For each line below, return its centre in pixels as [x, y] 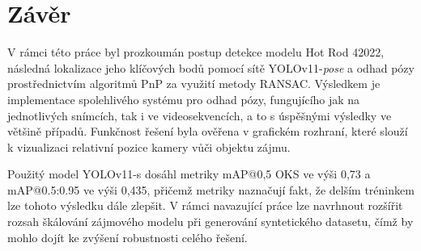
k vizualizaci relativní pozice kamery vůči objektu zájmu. [149, 146]
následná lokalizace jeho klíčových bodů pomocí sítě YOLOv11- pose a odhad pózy [211, 67]
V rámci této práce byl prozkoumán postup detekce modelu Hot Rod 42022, [196, 52]
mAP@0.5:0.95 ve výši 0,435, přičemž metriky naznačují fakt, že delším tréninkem [211, 189]
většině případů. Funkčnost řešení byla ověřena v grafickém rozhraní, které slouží [208, 131]
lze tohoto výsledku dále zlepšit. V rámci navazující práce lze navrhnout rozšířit [205, 205]
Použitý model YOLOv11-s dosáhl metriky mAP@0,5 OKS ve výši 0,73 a [189, 174]
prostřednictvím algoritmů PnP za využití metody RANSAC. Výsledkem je [194, 84]
